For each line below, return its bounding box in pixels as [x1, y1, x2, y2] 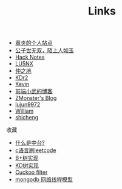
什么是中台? [15, 139, 45, 147]
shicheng [15, 114, 39, 121]
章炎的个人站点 [15, 39, 53, 47]
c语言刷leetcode [15, 147, 56, 154]
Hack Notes [15, 53, 45, 61]
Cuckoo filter [15, 168, 48, 176]
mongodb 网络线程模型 [15, 176, 73, 183]
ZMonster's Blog [15, 94, 57, 102]
